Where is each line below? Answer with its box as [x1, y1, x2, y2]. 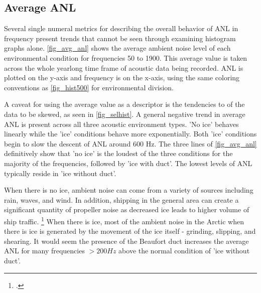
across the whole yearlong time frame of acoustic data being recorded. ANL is [4, 62, 243, 73]
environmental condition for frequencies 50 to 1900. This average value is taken [4, 52, 247, 63]
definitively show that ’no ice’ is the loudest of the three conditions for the [4, 148, 233, 159]
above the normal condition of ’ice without [118, 245, 250, 256]
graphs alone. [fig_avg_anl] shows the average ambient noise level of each [4, 43, 231, 53]
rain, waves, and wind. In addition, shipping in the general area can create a [4, 194, 239, 205]
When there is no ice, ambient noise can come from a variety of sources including [4, 185, 253, 195]
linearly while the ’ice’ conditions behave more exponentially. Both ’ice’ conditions [4, 128, 257, 139]
